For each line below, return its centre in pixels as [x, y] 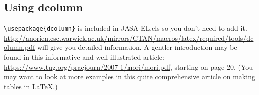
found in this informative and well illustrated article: [84, 57]
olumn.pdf [20, 47]
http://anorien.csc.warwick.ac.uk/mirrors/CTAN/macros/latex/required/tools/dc [129, 37]
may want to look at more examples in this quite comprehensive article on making [129, 76]
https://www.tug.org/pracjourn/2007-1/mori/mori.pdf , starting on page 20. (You [129, 67]
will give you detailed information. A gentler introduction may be [137, 47]
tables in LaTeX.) [31, 86]
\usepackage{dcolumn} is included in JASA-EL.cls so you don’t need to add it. [126, 28]
